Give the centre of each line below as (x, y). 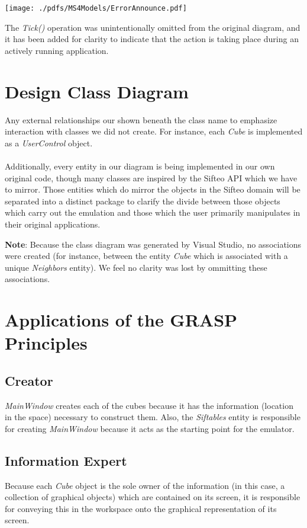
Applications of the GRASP (121, 320)
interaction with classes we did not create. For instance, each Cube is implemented (154, 131)
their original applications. (53, 224)
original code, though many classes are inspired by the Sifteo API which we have (151, 177)
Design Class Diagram (97, 91)
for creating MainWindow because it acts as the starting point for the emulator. (150, 428)
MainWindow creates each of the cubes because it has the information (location (149, 405)
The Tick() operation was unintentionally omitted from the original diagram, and (153, 27)
